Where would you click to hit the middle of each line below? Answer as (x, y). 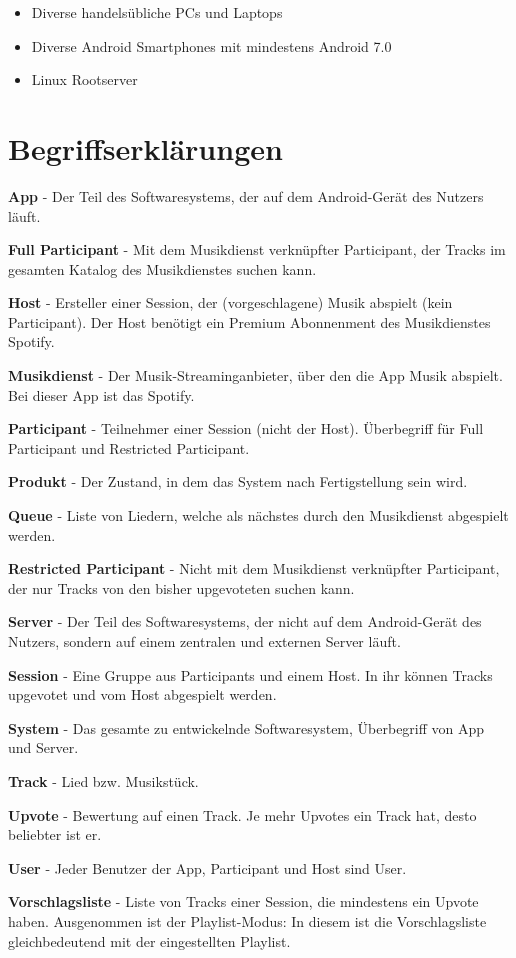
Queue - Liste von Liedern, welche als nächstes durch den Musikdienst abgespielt (258, 515)
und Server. (43, 747)
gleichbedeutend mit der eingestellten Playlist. (149, 940)
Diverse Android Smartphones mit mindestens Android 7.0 (211, 45)
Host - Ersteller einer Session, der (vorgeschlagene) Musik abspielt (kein (230, 302)
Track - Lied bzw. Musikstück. (103, 780)
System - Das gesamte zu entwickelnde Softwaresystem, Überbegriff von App (246, 727)
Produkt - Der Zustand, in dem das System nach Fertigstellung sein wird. (238, 481)
